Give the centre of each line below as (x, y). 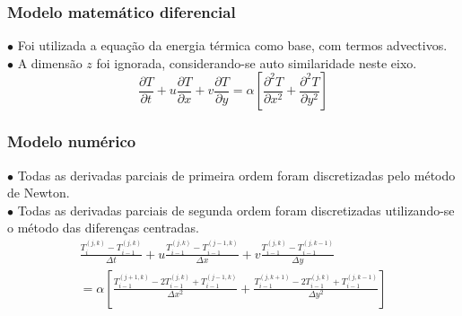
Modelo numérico (72, 141)
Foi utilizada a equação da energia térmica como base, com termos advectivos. (232, 45)
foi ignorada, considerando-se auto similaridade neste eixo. (257, 62)
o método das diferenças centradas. (103, 228)
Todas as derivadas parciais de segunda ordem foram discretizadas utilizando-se (236, 210)
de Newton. (39, 193)
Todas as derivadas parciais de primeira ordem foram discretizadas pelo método (236, 175)
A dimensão (50, 62)
